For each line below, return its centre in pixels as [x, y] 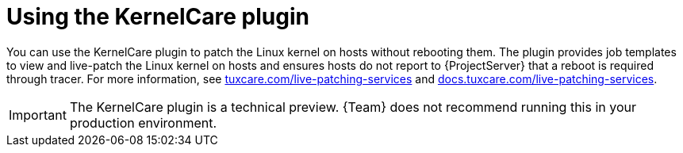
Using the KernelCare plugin [158, 17]
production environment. [143, 122]
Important [38, 115]
